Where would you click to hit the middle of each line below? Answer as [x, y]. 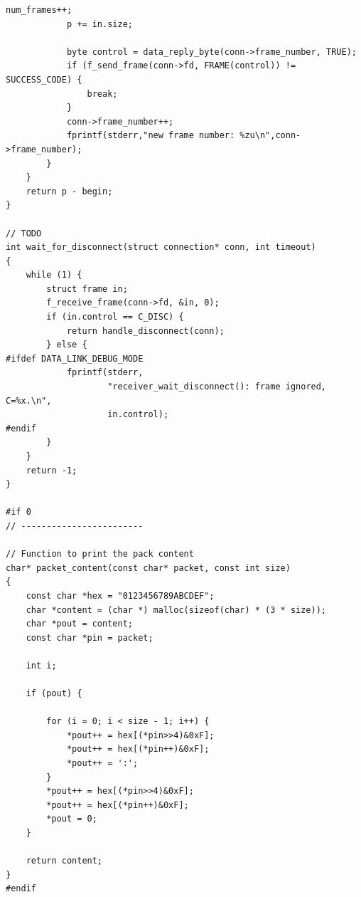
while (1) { [54, 275]
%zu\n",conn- [270, 136]
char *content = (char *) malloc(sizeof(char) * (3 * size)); [176, 610]
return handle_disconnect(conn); [145, 331]
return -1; [52, 470]
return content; [64, 861]
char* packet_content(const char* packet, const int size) [148, 568]
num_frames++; [39, 10]
